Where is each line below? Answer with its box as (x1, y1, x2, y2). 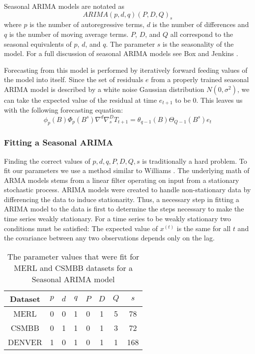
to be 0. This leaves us (175, 94, 243, 105)
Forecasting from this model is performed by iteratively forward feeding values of (4, 64, 248, 75)
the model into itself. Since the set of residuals (4, 74, 143, 85)
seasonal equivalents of (4, 38, 72, 49)
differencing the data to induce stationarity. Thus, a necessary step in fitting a (4, 194, 239, 204)
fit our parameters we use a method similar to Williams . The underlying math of (4, 165, 250, 176)
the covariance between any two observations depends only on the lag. (4, 233, 215, 243)
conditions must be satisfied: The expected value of (4, 223, 158, 233)
